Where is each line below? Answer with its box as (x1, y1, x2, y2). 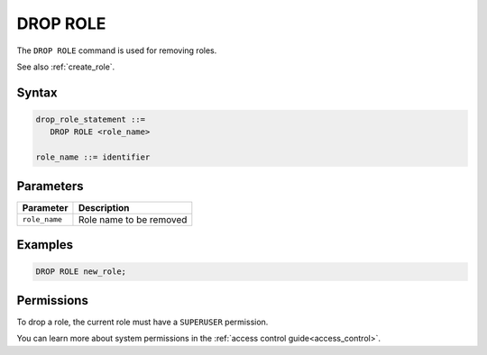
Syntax (16, 85, 58, 100)
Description (78, 201, 130, 214)
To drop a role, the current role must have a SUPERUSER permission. (16, 316, 269, 327)
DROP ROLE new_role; (35, 267, 126, 277)
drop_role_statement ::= (35, 114, 146, 124)
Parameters (16, 178, 84, 194)
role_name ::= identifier (35, 152, 151, 162)
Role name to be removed (78, 213, 188, 225)
